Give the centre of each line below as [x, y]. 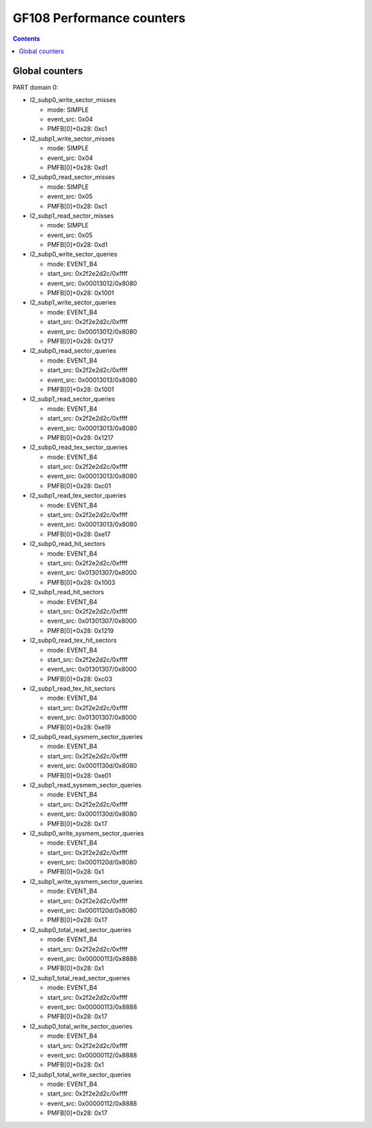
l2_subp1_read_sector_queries [72, 399]
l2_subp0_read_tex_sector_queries [79, 447]
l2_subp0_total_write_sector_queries [81, 1026]
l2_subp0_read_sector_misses [72, 177]
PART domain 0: [35, 87]
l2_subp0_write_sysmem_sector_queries [87, 833]
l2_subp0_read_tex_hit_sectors [73, 641]
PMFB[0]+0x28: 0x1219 [81, 630]
